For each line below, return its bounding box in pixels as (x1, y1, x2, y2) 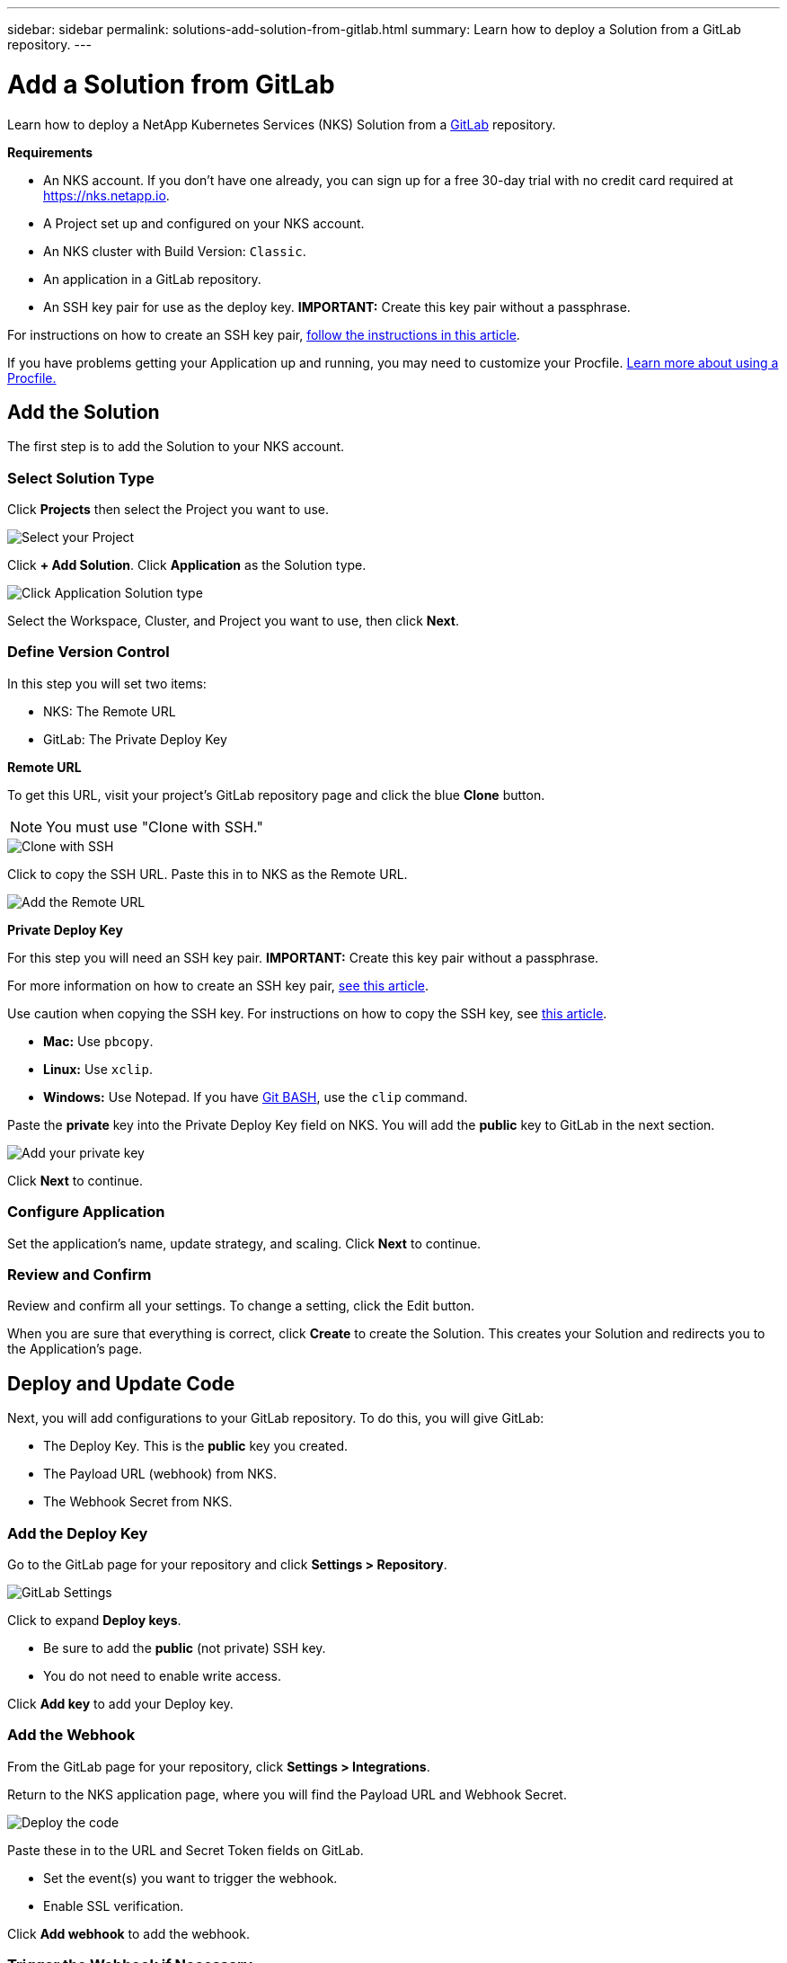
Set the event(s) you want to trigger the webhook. (43, 1870, 338, 1886)
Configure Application (7, 1203, 165, 1221)
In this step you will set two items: (7, 675, 207, 691)
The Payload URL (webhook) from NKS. (43, 1466, 278, 1482)
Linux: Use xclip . (43, 1061, 154, 1077)
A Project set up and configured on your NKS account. (43, 215, 365, 231)
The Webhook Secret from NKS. (43, 1494, 233, 1510)
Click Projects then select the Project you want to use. (7, 502, 330, 518)
